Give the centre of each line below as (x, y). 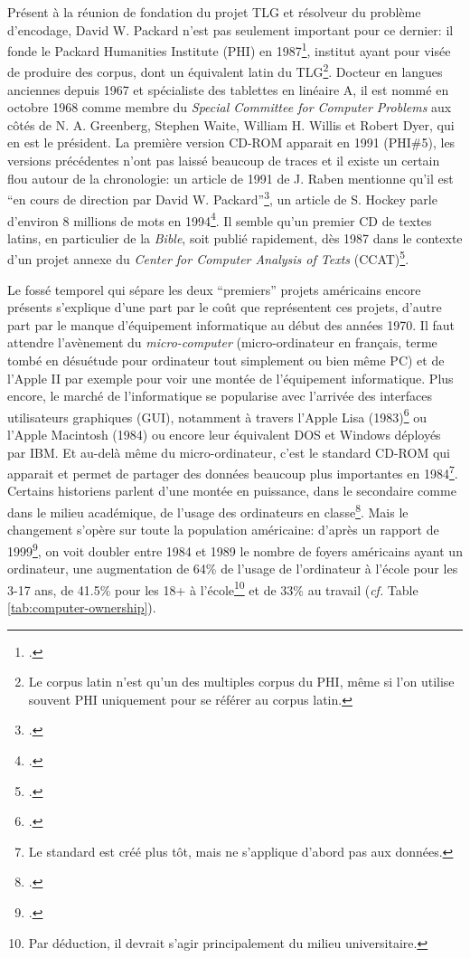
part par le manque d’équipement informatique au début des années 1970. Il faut (231, 324)
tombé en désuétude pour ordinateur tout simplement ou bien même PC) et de (226, 360)
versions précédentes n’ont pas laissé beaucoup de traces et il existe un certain (224, 161)
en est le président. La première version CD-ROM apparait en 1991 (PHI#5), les (231, 142)
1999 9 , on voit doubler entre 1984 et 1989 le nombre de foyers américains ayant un (235, 549)
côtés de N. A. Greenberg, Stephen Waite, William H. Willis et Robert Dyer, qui (231, 124)
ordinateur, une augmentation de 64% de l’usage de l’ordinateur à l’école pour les (233, 569)
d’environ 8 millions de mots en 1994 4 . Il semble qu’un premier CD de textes (220, 219)
